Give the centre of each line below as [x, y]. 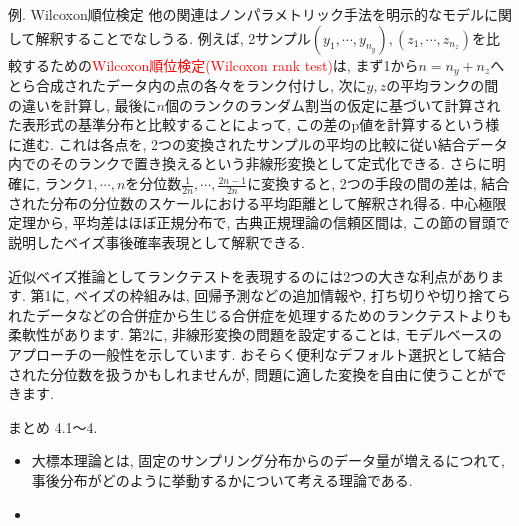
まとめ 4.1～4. [53, 426]
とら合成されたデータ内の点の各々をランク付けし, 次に [187, 85]
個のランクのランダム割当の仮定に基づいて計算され [332, 104]
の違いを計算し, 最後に [82, 104]
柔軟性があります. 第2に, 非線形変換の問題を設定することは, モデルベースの [255, 334]
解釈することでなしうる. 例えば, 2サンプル [173, 37]
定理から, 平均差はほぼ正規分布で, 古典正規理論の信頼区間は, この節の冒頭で [259, 222]
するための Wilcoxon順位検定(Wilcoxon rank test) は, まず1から [220, 64]
